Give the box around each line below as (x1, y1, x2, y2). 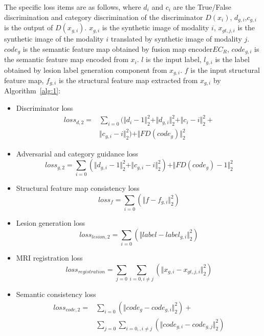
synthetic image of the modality (4, 33, 104, 44)
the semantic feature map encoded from (4, 54, 128, 65)
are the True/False (173, 2, 232, 12)
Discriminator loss (16, 103, 73, 113)
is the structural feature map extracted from (58, 75, 198, 85)
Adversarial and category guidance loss (16, 148, 138, 159)
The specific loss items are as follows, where (4, 2, 141, 12)
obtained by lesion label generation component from (4, 64, 167, 75)
